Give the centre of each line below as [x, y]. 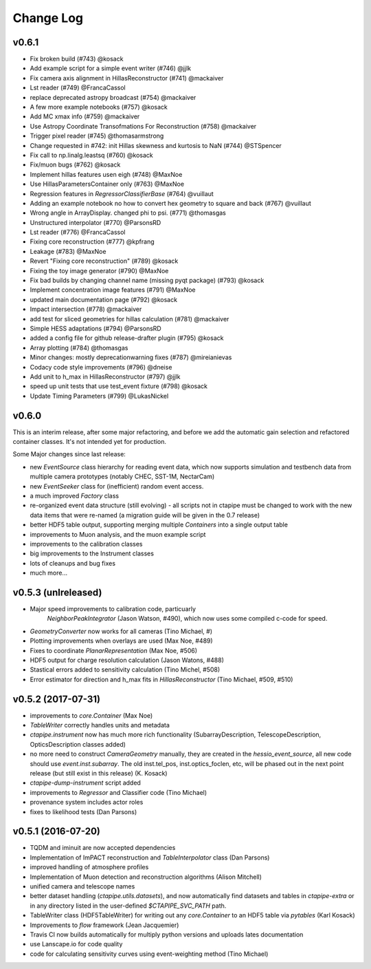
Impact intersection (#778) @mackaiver [86, 309]
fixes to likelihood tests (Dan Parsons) [83, 811]
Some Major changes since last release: [69, 454]
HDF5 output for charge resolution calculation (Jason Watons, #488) [127, 660]
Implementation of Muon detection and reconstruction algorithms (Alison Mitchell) [146, 877]
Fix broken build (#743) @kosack [77, 59]
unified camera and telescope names [82, 886]
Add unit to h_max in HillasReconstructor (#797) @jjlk [105, 376]
